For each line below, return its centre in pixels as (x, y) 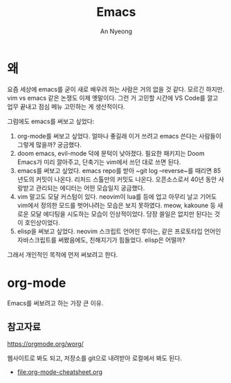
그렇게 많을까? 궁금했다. (49, 144)
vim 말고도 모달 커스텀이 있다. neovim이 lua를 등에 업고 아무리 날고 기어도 (117, 196)
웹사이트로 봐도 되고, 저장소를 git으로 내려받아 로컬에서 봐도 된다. (94, 358)
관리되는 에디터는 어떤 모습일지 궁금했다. (90, 188)
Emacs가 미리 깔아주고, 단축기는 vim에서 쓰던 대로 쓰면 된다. (99, 162)
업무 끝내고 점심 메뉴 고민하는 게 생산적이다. (66, 106)
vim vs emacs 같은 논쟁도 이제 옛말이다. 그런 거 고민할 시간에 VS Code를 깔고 (113, 98)
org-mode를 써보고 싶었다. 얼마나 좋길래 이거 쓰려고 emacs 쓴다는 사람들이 (119, 136)
